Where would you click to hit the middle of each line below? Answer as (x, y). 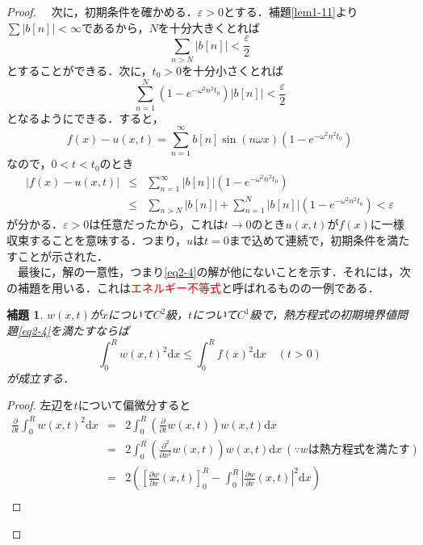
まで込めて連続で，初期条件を (308, 239)
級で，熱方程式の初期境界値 (323, 314)
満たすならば (96, 330)
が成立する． (40, 377)
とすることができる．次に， (80, 70)
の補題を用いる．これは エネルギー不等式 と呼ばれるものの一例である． (193, 287)
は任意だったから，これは (157, 224)
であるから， (115, 27)
